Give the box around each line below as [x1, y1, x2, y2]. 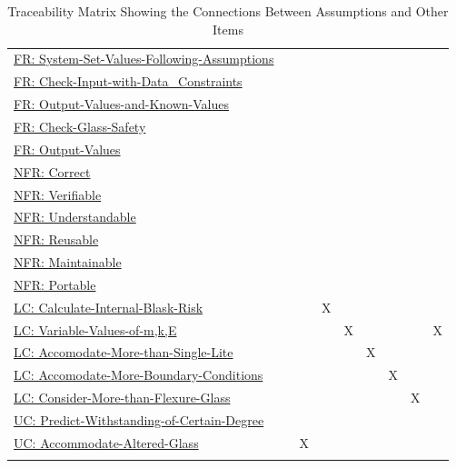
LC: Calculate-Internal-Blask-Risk [14, 297, 203, 316]
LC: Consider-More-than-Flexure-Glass [14, 388, 231, 407]
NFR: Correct [14, 162, 91, 181]
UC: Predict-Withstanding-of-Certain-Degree [14, 410, 264, 429]
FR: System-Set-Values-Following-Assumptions [14, 49, 274, 68]
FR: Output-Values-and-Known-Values [14, 95, 230, 114]
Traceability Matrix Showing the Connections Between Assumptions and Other [7, 2, 449, 20]
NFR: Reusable [14, 230, 99, 249]
